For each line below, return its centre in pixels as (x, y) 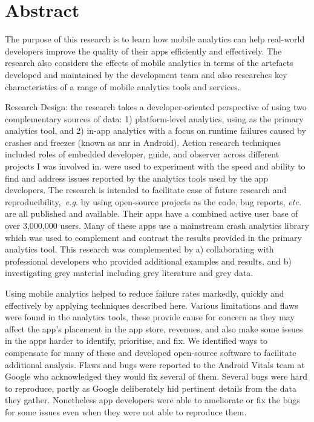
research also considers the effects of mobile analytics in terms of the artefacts (149, 63)
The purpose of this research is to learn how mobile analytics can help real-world (155, 39)
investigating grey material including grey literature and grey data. (129, 273)
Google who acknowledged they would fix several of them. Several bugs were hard (156, 376)
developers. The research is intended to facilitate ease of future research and (146, 190)
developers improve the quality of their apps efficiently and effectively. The (143, 51)
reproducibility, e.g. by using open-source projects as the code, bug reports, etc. (153, 201)
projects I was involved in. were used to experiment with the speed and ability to (155, 166)
